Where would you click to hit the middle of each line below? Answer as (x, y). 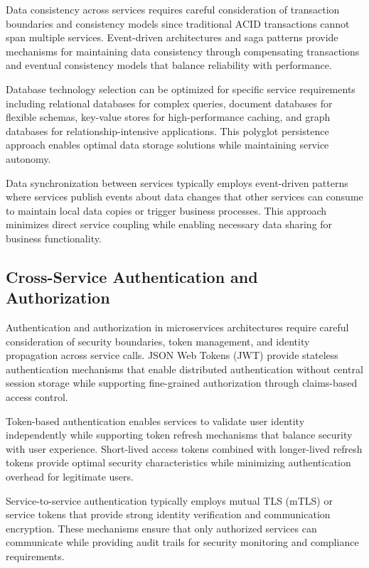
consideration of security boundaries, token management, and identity (158, 341)
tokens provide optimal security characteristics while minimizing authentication (178, 462)
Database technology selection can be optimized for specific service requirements (181, 89)
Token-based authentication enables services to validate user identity (155, 420)
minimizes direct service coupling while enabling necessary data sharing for (169, 224)
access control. (37, 397)
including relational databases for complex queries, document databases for (169, 103)
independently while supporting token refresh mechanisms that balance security (179, 435)
